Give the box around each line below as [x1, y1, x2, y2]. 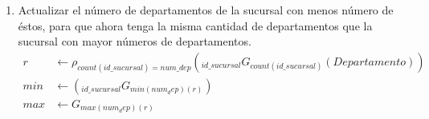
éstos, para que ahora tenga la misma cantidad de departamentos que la [18, 17, 373, 34]
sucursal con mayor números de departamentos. [18, 33, 251, 50]
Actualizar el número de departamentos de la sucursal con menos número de [18, 2, 394, 18]
